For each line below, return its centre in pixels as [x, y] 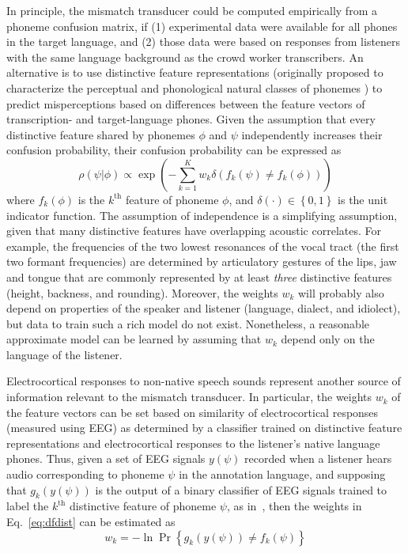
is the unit [363, 199]
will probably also [341, 292]
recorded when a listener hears [318, 458]
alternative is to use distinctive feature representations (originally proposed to [195, 72]
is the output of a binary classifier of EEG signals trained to [241, 489]
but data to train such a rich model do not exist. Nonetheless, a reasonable [188, 323]
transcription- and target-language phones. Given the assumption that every [191, 119]
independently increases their [312, 134]
